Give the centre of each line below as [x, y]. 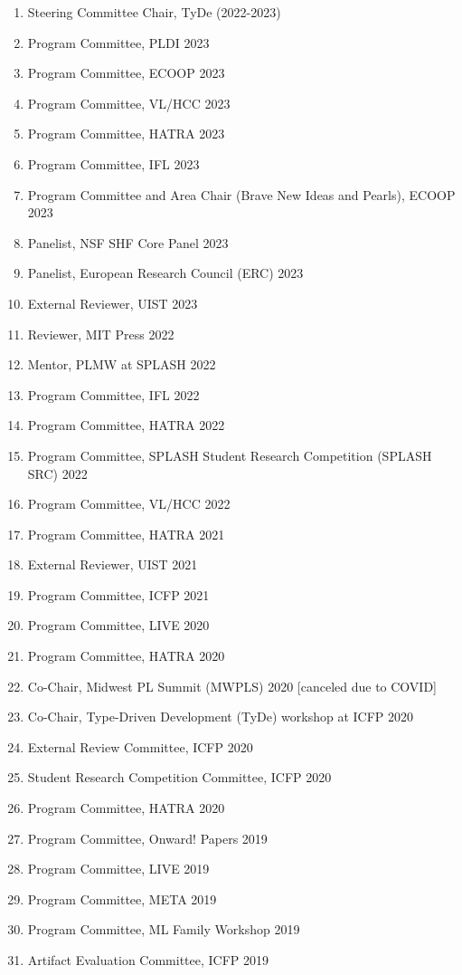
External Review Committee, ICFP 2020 [140, 746]
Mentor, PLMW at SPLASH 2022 [122, 364]
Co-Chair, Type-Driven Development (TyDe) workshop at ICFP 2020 [220, 717]
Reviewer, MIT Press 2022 [101, 334]
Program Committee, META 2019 [122, 899]
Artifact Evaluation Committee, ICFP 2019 [148, 960]
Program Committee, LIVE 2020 [118, 625]
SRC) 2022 [57, 473]
